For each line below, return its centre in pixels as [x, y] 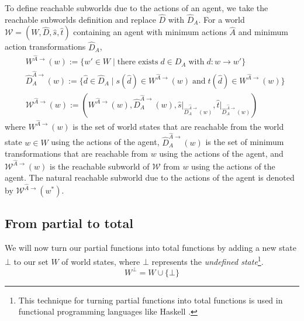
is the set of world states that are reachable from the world [178, 126]
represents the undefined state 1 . [208, 260]
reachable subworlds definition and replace [80, 19]
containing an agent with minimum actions [150, 32]
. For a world [222, 19]
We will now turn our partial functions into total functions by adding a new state [151, 248]
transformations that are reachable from [76, 153]
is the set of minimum [245, 142]
